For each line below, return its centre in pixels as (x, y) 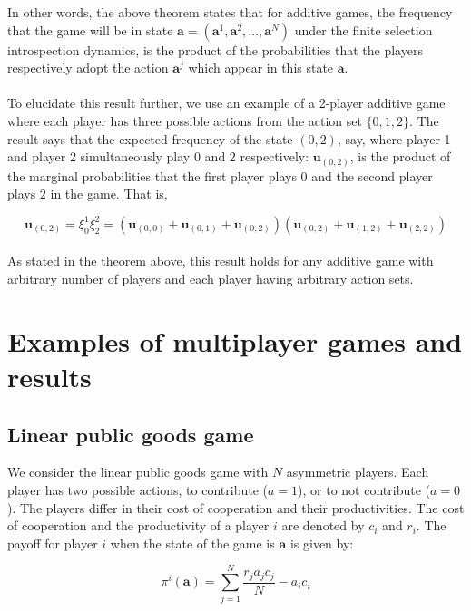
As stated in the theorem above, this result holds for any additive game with (221, 261)
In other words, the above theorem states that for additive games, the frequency (230, 12)
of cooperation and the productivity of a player (138, 525)
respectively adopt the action (88, 68)
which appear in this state (261, 68)
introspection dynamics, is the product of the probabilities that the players (215, 49)
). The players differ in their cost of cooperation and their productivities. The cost (236, 507)
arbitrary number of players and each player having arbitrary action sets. (211, 279)
